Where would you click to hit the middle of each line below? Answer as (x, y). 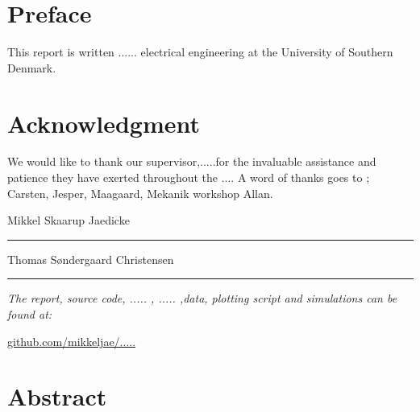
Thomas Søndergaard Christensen (91, 259)
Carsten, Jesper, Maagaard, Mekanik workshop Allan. (140, 193)
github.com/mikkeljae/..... (72, 341)
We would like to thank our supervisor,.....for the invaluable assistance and (192, 161)
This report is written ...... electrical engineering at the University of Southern (200, 52)
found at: (30, 314)
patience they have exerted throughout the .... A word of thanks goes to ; (189, 177)
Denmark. (32, 67)
